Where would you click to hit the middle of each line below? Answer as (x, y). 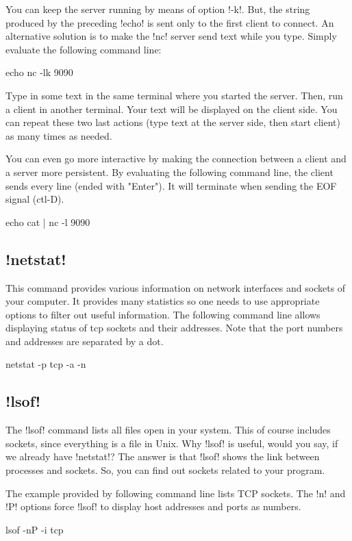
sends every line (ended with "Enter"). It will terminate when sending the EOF (171, 185)
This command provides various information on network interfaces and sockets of (176, 287)
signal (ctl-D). (35, 199)
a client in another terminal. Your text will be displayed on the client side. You (172, 109)
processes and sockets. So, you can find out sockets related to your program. (165, 470)
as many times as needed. (59, 135)
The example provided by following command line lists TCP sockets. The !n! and (176, 493)
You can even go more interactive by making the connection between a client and (176, 159)
